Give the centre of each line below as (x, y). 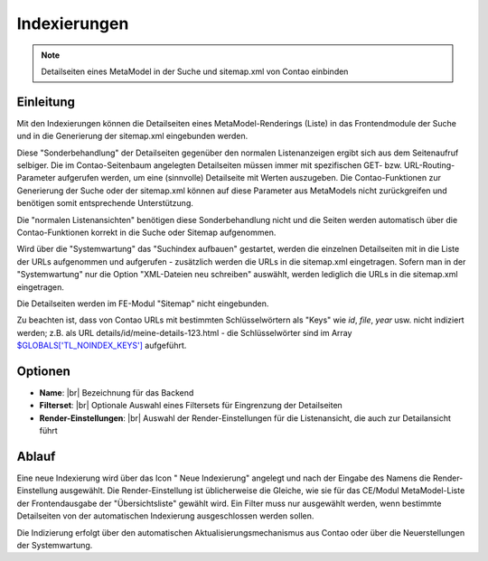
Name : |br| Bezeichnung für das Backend (117, 393)
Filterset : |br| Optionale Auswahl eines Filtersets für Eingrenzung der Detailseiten (191, 406)
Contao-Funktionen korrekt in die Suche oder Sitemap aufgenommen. (146, 232)
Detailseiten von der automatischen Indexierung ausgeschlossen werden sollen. (165, 516)
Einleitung (46, 102)
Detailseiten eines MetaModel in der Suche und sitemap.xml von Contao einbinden (195, 71)
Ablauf (36, 456)
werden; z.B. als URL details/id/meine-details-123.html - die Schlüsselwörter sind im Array (184, 332)
